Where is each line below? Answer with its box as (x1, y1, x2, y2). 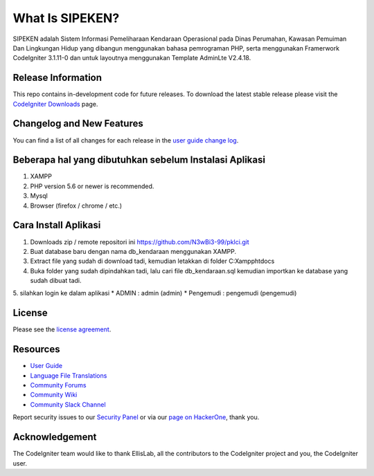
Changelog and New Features (12, 118, 143, 129)
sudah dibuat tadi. (30, 277, 82, 285)
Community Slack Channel (30, 400, 107, 408)
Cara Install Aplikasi (12, 219, 101, 231)
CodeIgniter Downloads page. (12, 100, 98, 108)
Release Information (12, 72, 103, 84)
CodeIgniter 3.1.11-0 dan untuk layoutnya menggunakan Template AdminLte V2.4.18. (12, 54, 251, 62)
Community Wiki (30, 391, 78, 399)
